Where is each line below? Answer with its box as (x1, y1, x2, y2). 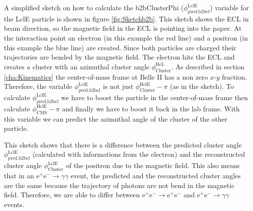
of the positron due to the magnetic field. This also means (66, 160, 240, 170)
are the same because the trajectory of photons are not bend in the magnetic (4, 180, 234, 190)
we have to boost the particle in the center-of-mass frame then (61, 92, 248, 102)
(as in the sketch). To (170, 81, 234, 91)
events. (4, 199, 24, 209)
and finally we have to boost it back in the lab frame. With (62, 103, 240, 113)
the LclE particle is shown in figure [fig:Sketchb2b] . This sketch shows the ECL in (4, 13, 249, 23)
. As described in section (171, 61, 245, 71)
